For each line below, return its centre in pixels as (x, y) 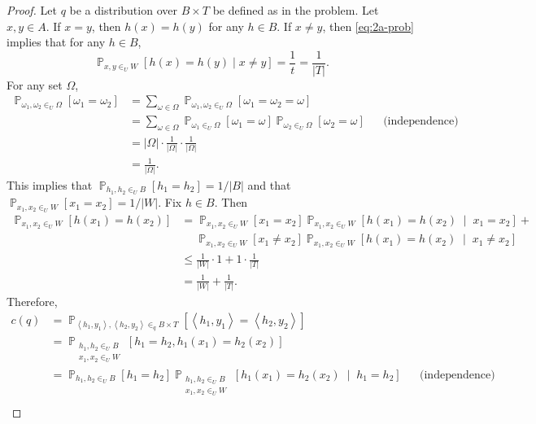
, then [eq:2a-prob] (368, 26)
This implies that (50, 184)
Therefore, (32, 302)
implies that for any (56, 42)
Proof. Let (32, 10)
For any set (35, 84)
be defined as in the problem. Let (296, 10)
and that (269, 184)
